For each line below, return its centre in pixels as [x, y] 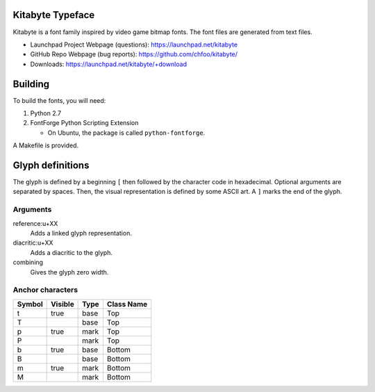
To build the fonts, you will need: [59, 100]
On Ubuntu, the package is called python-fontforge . [126, 133]
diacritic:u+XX [33, 243]
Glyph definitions [51, 165]
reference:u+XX [35, 223]
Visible [62, 304]
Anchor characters [45, 290]
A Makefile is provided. [46, 145]
